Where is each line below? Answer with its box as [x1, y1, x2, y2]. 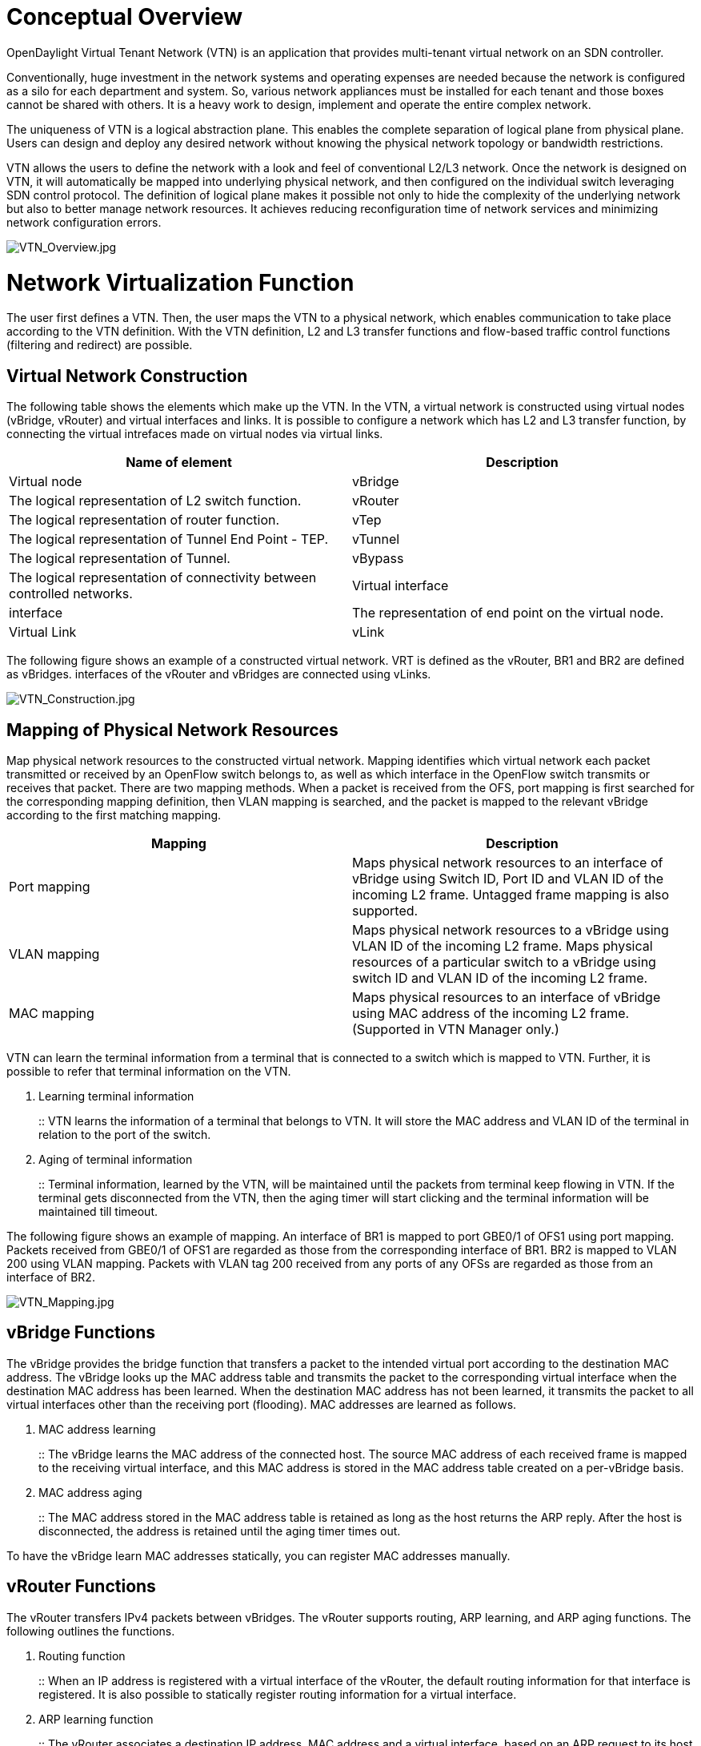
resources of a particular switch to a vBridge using [352, 953, 656, 970]
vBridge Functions [6, 1322, 156, 1343]
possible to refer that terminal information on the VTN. [6, 1064, 291, 1078]
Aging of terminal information [38, 1152, 193, 1166]
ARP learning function [38, 1712, 154, 1726]
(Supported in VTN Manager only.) [352, 1020, 559, 1037]
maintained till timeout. [38, 1204, 158, 1218]
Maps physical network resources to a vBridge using [352, 921, 669, 938]
